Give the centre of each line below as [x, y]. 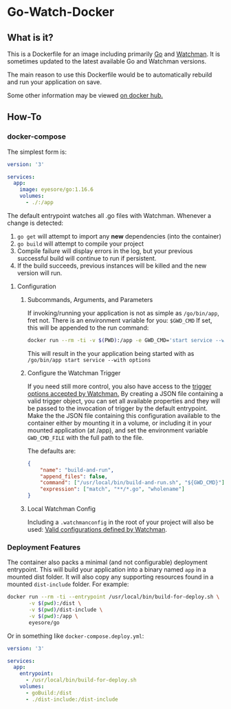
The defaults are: [52, 451]
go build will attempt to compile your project [80, 243]
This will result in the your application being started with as [111, 353]
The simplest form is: [37, 152]
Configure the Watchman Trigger [74, 372]
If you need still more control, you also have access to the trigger [119, 386]
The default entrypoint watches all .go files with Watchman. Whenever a [109, 215]
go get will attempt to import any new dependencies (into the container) [119, 236]
